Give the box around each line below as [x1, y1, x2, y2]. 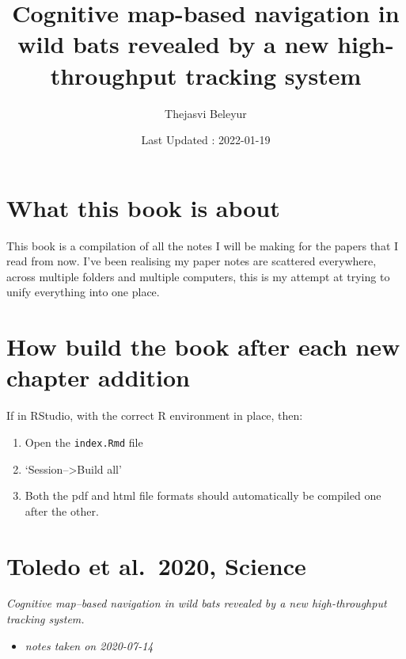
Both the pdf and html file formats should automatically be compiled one [25, 487, 381, 504]
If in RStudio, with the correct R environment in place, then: [6, 407, 303, 424]
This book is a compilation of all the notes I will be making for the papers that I [6, 237, 399, 253]
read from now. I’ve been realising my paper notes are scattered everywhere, [6, 253, 377, 269]
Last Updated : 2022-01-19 [141, 131, 271, 148]
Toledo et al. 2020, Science [6, 549, 306, 581]
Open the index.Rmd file [25, 433, 143, 450]
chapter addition [6, 361, 190, 394]
